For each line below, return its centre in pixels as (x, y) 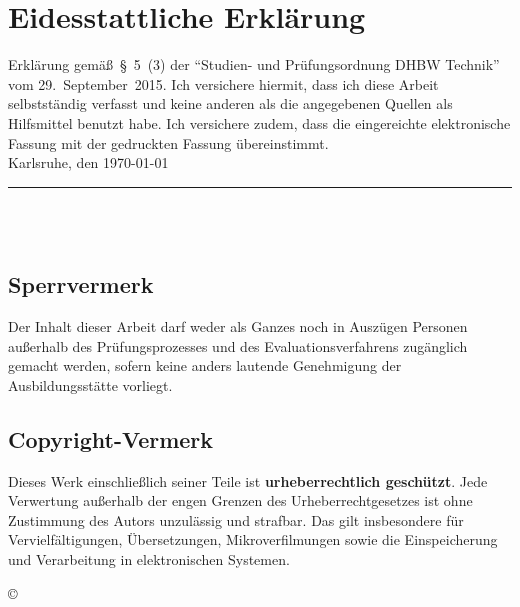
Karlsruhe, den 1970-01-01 (88, 162)
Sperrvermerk (81, 284)
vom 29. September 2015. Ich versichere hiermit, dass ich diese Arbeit (223, 83)
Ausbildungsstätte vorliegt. (90, 384)
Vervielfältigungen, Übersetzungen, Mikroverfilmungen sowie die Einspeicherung (253, 539)
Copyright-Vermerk (111, 438)
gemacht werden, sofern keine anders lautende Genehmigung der (205, 365)
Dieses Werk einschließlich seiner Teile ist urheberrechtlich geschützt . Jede (248, 480)
